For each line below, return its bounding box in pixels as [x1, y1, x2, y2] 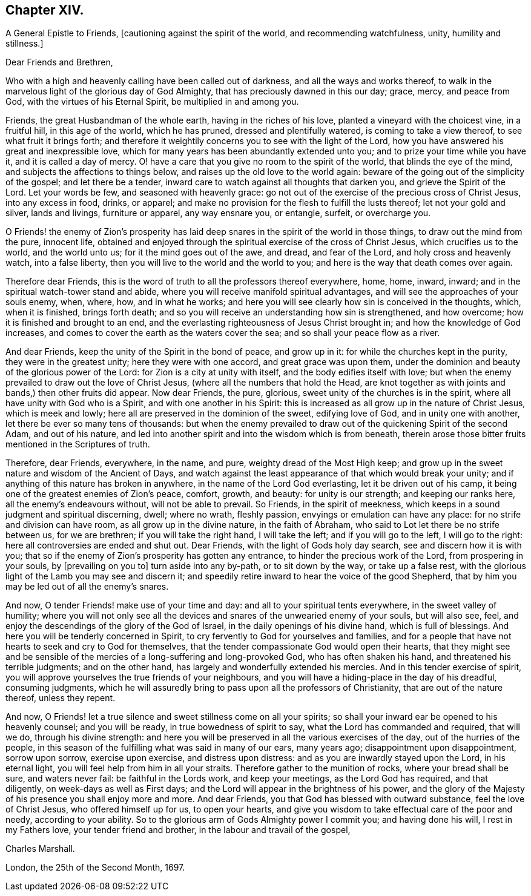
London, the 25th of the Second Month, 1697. [5, 862, 185, 873]
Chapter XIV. [5, 2, 84, 18]
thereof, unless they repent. [5, 693, 116, 703]
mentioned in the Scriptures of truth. [5, 439, 150, 450]
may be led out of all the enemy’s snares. [5, 581, 169, 592]
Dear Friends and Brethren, [5, 57, 113, 68]
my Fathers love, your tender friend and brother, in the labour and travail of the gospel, [5, 825, 351, 835]
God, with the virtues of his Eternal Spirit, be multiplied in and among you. [5, 96, 299, 107]
